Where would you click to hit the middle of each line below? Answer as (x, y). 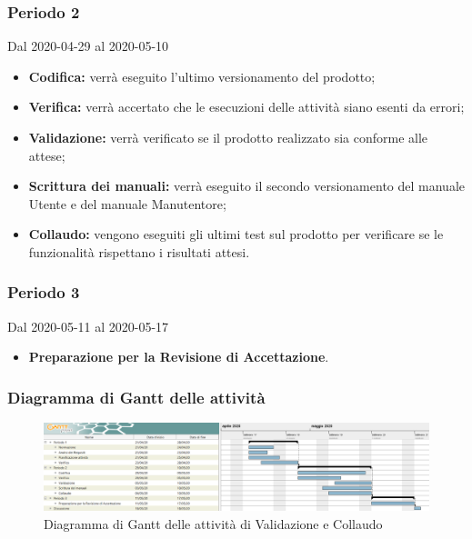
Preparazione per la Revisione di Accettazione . (179, 357)
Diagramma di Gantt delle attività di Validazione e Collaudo (213, 523)
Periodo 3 (44, 292)
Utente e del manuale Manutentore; (127, 203)
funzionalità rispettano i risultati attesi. (139, 251)
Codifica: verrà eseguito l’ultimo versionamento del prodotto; (202, 76)
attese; (47, 155)
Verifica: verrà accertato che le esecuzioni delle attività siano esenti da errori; (246, 107)
